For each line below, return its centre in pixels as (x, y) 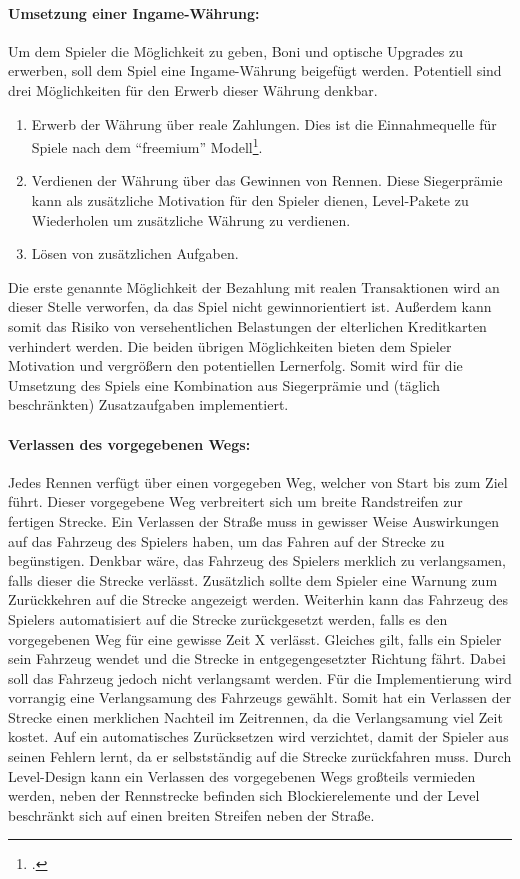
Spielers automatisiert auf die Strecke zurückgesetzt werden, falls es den (228, 618)
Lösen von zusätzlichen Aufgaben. (135, 253)
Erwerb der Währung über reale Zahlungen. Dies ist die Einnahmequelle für (264, 123)
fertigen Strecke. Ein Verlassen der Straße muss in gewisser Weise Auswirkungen (254, 520)
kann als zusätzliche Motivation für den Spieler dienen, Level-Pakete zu (250, 200)
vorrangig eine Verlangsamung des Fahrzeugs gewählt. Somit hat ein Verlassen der (260, 697)
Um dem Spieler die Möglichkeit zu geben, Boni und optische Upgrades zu (236, 50)
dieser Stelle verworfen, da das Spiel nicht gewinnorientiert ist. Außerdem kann (250, 306)
